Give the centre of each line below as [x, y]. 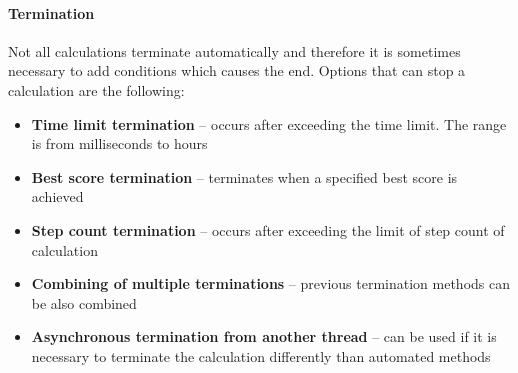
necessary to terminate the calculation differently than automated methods [261, 355]
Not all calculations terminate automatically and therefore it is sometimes [234, 50]
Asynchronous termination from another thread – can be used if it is [264, 336]
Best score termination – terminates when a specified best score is [244, 176]
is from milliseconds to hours [119, 143]
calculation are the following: [96, 89]
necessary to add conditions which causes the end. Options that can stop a [237, 70]
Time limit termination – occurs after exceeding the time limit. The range [269, 123]
